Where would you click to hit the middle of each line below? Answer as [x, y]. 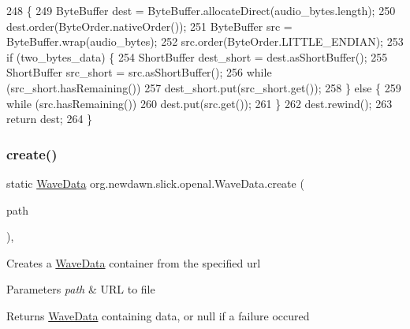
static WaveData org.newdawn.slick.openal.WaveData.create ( [155, 183]
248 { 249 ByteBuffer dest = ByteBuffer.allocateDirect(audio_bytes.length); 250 [201, 10]
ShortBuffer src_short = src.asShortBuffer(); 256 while [139, 72]
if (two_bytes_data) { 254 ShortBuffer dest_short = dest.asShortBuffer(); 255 [197, 56]
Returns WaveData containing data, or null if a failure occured [158, 315]
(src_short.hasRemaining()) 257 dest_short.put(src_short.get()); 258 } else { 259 [204, 87]
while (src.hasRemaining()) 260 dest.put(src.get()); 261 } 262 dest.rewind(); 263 [199, 103]
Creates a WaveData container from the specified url [134, 262]
